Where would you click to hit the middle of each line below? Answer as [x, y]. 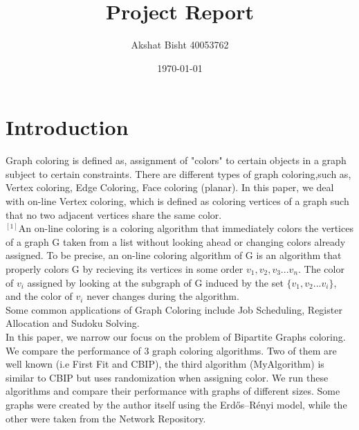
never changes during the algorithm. [163, 296]
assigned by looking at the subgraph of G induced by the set [155, 282]
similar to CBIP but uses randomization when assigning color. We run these [167, 377]
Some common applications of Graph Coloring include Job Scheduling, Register [174, 309]
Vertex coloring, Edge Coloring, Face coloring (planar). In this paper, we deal [170, 187]
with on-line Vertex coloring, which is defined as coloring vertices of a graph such [177, 201]
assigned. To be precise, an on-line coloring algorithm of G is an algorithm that [174, 255]
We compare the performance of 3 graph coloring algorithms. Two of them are [171, 350]
